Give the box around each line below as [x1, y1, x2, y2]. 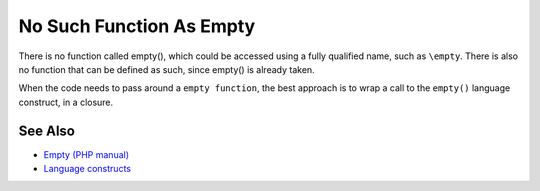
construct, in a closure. [18, 96, 114, 108]
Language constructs [43, 163, 132, 175]
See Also [18, 122, 75, 139]
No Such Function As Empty [18, 15, 256, 37]
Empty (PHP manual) [43, 148, 130, 160]
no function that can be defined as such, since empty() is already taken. [18, 63, 315, 75]
